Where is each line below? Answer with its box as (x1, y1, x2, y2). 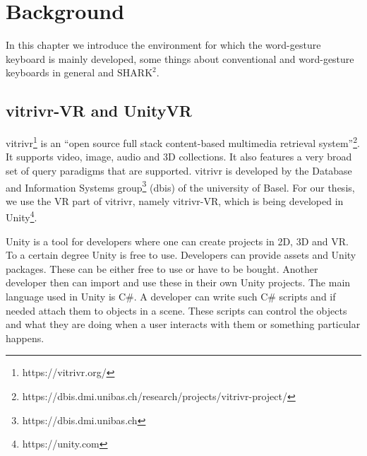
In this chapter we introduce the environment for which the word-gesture (6, 37, 321, 52)
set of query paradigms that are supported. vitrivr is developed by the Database (6, 163, 352, 177)
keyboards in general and (6, 65, 114, 80)
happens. (6, 330, 44, 345)
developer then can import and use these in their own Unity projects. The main (6, 275, 351, 290)
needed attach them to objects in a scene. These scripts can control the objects (6, 303, 347, 317)
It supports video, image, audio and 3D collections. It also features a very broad (6, 149, 352, 164)
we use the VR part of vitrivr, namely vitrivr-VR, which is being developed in (6, 193, 344, 208)
